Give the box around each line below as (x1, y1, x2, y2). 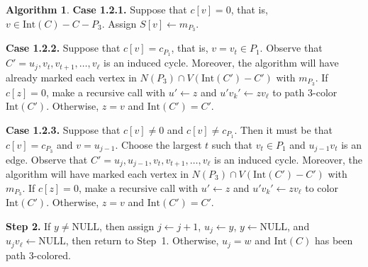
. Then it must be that (234, 122, 333, 137)
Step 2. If (6, 219, 51, 234)
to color (305, 180, 338, 195)
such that (211, 137, 253, 152)
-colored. (33, 247, 71, 262)
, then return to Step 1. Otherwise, (65, 233, 219, 248)
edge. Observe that (6, 152, 88, 166)
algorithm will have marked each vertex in (6, 166, 189, 181)
